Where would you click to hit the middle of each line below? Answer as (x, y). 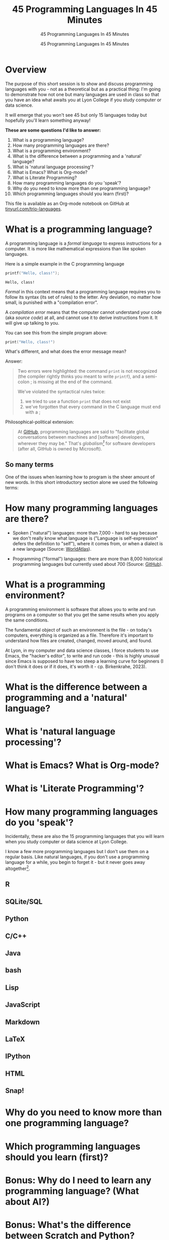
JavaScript (23, 1005)
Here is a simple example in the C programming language (65, 263)
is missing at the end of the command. (73, 382)
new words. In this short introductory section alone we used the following (81, 482)
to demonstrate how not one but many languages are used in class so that (82, 94)
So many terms (30, 464)
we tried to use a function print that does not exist (78, 402)
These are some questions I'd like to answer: (53, 130)
